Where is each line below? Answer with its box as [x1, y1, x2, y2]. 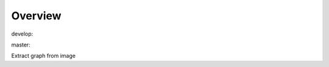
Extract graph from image [11, 52, 76, 60]
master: [11, 41, 30, 48]
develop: [11, 30, 34, 37]
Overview [11, 9, 62, 22]
